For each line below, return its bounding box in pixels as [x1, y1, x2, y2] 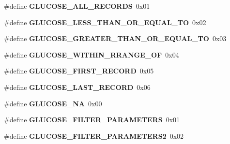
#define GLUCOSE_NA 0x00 [4, 98, 102, 108]
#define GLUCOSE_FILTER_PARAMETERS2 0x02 [4, 130, 184, 141]
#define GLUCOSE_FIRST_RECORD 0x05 [4, 66, 154, 76]
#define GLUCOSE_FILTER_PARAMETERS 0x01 [4, 115, 180, 125]
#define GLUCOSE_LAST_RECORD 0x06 [4, 82, 151, 92]
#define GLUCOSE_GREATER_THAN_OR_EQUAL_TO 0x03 [4, 33, 227, 43]
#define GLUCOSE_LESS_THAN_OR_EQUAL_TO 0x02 [4, 17, 206, 27]
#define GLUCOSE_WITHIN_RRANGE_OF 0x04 [4, 49, 179, 59]
